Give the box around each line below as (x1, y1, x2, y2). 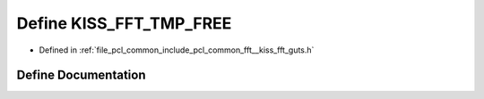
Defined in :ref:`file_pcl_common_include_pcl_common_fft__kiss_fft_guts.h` (39, 45, 315, 55)
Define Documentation (16, 68, 146, 83)
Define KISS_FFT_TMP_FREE (16, 13, 232, 33)
